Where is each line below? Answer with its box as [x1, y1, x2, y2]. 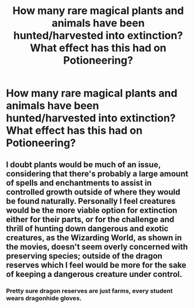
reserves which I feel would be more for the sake [6, 260, 187, 270]
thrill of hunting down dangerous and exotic [6, 223, 169, 233]
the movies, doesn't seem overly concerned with [6, 241, 188, 252]
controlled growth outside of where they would [6, 187, 181, 197]
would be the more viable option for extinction [6, 205, 178, 215]
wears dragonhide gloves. [6, 294, 82, 302]
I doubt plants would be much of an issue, [6, 160, 161, 169]
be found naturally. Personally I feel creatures [6, 196, 176, 206]
